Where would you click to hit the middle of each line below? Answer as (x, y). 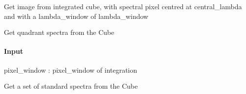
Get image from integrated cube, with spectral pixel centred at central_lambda (123, 6)
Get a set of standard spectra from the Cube (71, 86)
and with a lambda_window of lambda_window (76, 16)
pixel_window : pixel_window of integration (71, 70)
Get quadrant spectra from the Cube (59, 32)
